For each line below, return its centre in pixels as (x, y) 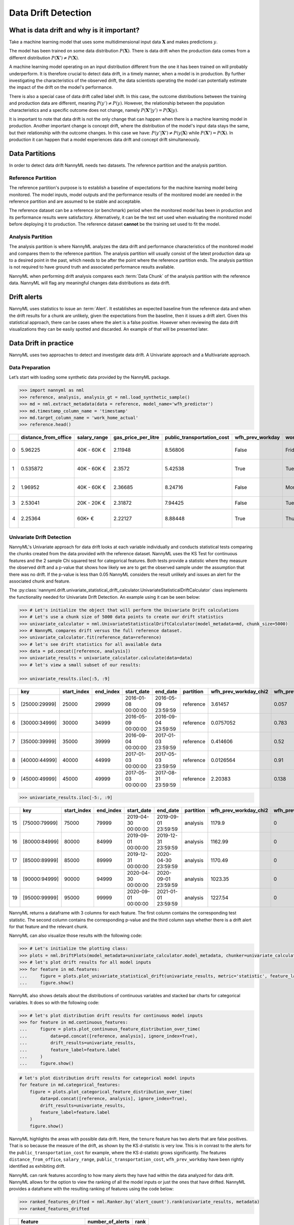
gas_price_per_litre (136, 438)
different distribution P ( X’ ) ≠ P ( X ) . (44, 58)
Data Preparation (30, 367)
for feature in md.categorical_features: (70, 1085)
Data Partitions (32, 154)
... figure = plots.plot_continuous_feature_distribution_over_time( (110, 1029)
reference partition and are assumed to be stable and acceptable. (75, 201)
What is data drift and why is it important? (74, 30)
